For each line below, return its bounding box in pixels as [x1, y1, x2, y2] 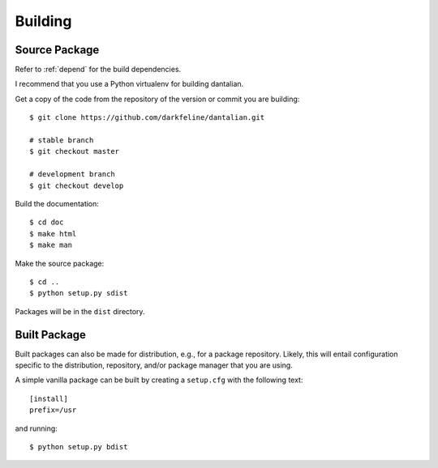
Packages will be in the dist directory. [15, 306, 145, 316]
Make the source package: [15, 258, 105, 268]
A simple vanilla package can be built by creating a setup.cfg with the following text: [15, 375, 303, 385]
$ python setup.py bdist [29, 442, 128, 451]
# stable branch [29, 136, 94, 145]
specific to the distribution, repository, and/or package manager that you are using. [15, 360, 294, 370]
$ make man [29, 240, 73, 250]
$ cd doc [29, 218, 64, 227]
